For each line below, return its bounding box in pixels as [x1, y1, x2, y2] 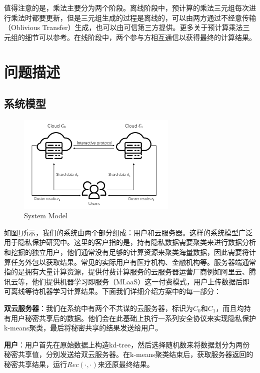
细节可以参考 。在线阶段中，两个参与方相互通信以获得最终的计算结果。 [24, 32, 256, 42]
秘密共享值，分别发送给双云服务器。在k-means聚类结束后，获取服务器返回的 [4, 349, 253, 359]
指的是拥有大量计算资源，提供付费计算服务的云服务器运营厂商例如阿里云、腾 [4, 266, 256, 277]
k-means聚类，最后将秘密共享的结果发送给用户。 [4, 322, 162, 333]
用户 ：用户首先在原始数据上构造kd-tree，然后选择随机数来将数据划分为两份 [4, 339, 250, 349]
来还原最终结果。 [97, 358, 154, 369]
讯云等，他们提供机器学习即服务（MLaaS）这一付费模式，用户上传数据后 [4, 276, 243, 286]
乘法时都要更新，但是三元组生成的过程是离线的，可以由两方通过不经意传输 [10, 12, 256, 23]
